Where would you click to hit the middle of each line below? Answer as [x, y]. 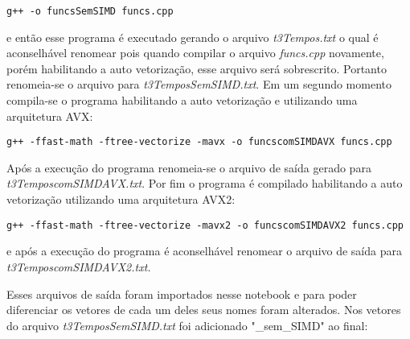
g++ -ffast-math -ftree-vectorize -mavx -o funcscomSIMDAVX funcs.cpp [199, 142]
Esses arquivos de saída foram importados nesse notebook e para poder [182, 294]
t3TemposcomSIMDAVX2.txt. [79, 266]
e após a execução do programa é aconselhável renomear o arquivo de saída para [204, 251]
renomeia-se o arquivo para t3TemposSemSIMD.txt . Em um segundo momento [199, 84]
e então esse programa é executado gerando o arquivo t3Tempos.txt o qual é [193, 37]
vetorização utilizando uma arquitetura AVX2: [121, 199]
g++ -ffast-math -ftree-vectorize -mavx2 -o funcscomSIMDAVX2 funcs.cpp [205, 225]
